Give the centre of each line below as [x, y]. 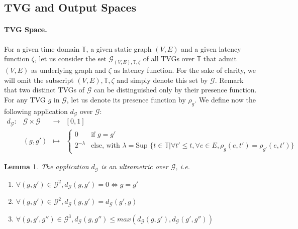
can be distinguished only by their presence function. [175, 90]
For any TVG [25, 99]
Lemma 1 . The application [46, 166]
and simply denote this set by [162, 80]
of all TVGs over [169, 59]
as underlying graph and [69, 70]
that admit [220, 59]
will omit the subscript [39, 80]
